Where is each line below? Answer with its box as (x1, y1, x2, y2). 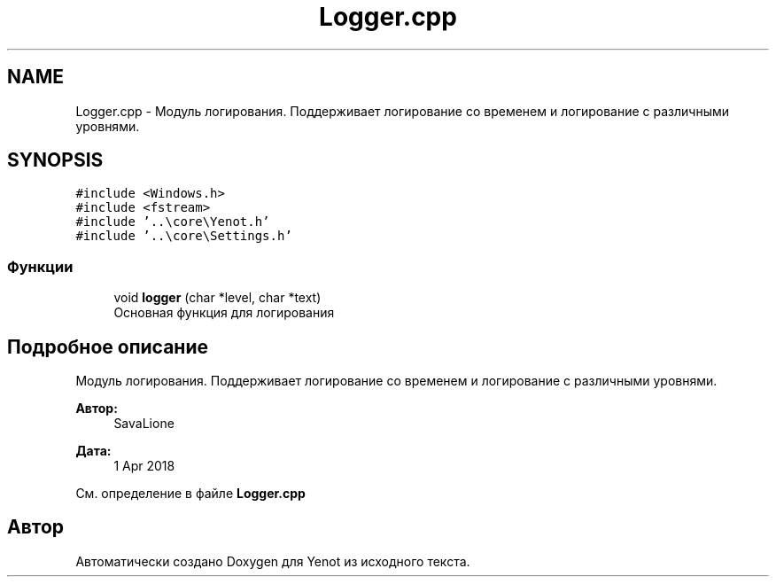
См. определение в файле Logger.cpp (75, 486, 306, 502)
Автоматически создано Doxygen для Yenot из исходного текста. (75, 553, 470, 569)
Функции (7, 257, 74, 276)
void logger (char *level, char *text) (113, 290, 322, 306)
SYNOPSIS (7, 149, 104, 172)
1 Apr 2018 (113, 458, 175, 474)
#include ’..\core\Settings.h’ (75, 229, 292, 244)
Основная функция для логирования (113, 305, 335, 321)
